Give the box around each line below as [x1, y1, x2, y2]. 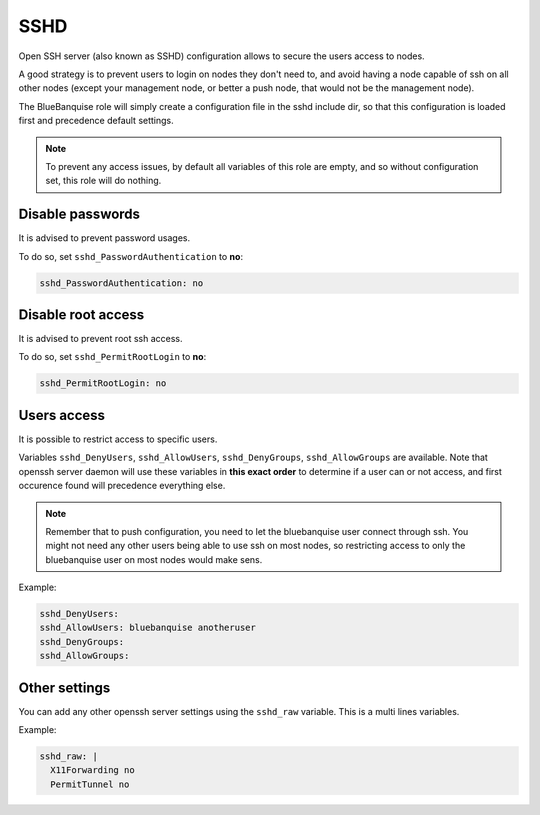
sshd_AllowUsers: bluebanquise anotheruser [39, 622, 257, 634]
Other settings [18, 679, 111, 696]
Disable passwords [18, 206, 140, 223]
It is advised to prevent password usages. [18, 232, 191, 244]
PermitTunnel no [50, 778, 130, 790]
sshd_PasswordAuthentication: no [39, 277, 204, 289]
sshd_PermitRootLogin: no [39, 378, 167, 389]
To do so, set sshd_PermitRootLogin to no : [18, 351, 207, 363]
